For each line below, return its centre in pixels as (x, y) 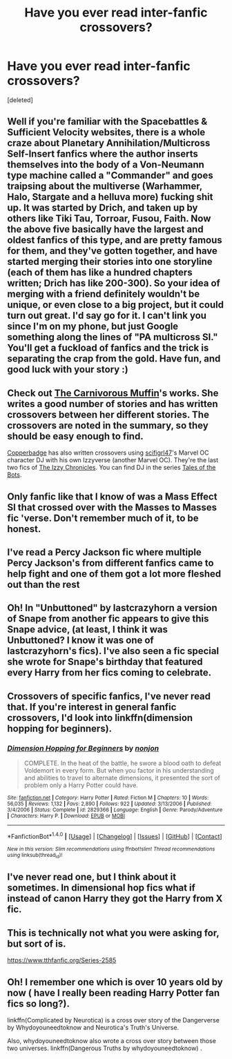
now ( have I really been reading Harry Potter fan (114, 992)
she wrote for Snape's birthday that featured (105, 662)
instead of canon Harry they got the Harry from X (115, 899)
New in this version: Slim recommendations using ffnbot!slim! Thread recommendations (111, 849)
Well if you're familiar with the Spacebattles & (107, 122)
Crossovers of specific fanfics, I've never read (109, 696)
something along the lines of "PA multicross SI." (113, 337)
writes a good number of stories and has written (113, 404)
